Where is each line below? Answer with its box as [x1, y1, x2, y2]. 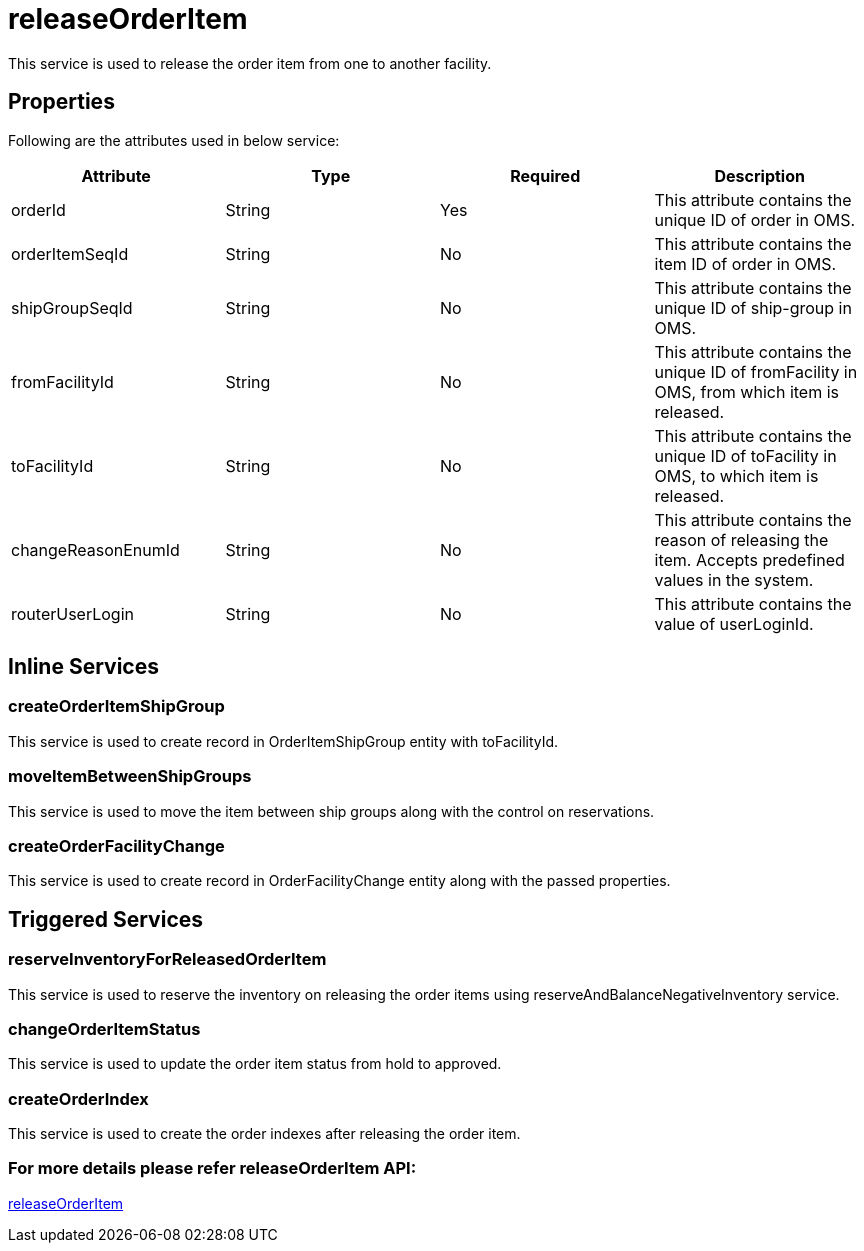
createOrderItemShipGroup [8, 696, 225, 717]
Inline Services [8, 654, 159, 680]
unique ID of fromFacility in [654, 361, 858, 382]
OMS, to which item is [654, 465, 819, 486]
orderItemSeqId [11, 243, 129, 264]
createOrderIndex [8, 1088, 149, 1109]
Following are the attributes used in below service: [8, 131, 340, 149]
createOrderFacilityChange [8, 835, 225, 856]
